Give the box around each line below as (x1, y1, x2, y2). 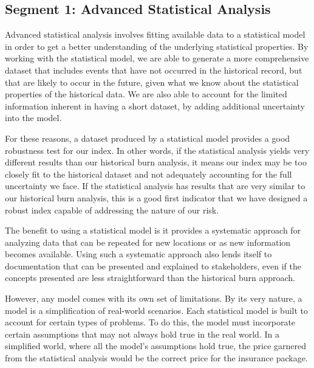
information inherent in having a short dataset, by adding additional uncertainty (5, 99, 305, 112)
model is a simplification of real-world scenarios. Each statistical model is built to (5, 304, 308, 316)
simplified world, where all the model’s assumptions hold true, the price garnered (5, 339, 307, 352)
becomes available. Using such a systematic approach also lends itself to (5, 248, 272, 260)
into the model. (5, 111, 62, 124)
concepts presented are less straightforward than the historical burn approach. (5, 271, 295, 284)
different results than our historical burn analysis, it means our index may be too (5, 156, 307, 168)
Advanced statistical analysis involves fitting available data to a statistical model (5, 28, 305, 41)
